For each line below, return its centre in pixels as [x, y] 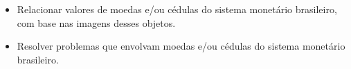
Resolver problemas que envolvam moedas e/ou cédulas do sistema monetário [181, 46]
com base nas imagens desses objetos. [96, 22]
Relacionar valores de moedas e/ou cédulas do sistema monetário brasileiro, [177, 9]
